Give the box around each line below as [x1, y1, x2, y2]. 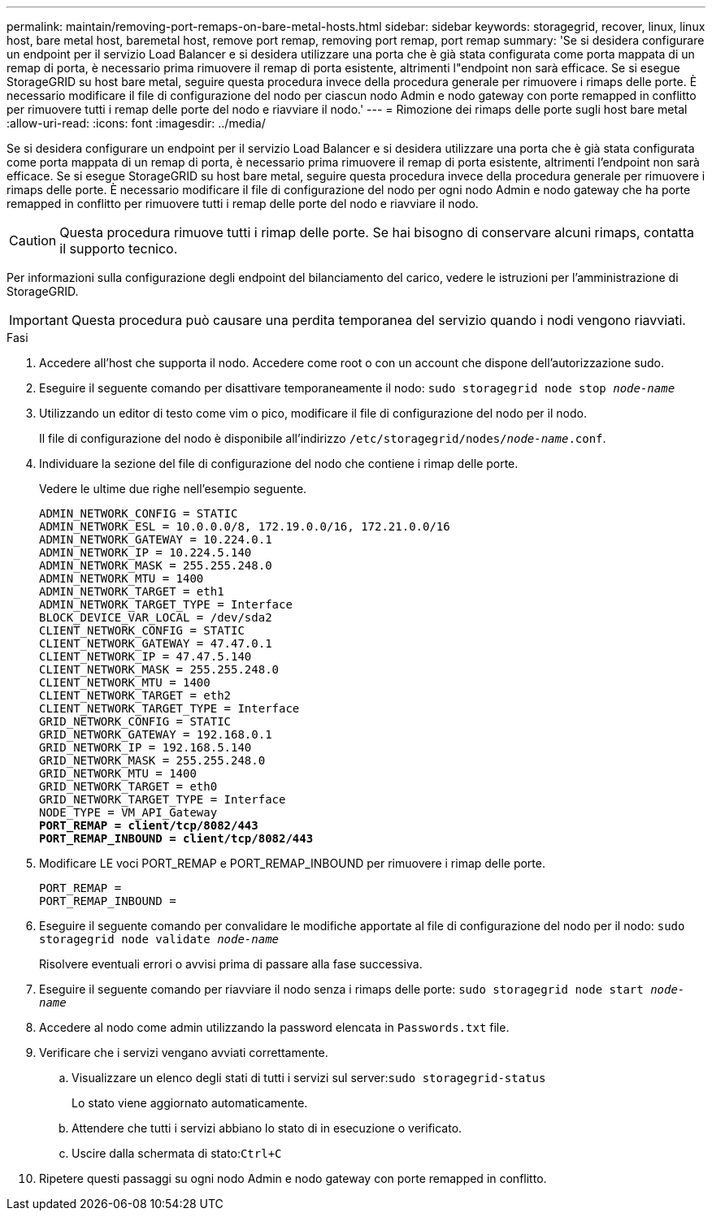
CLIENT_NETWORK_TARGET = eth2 [39, 689, 232, 702]
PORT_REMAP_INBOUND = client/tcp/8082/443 [39, 832, 314, 845]
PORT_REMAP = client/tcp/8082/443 [39, 819, 258, 832]
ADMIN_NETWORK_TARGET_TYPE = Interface [39, 598, 293, 611]
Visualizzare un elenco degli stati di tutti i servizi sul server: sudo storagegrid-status [72, 1071, 546, 1085]
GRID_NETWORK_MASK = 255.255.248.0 [39, 754, 266, 767]
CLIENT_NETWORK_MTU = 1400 [39, 676, 211, 689]
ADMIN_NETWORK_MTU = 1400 [39, 572, 204, 585]
